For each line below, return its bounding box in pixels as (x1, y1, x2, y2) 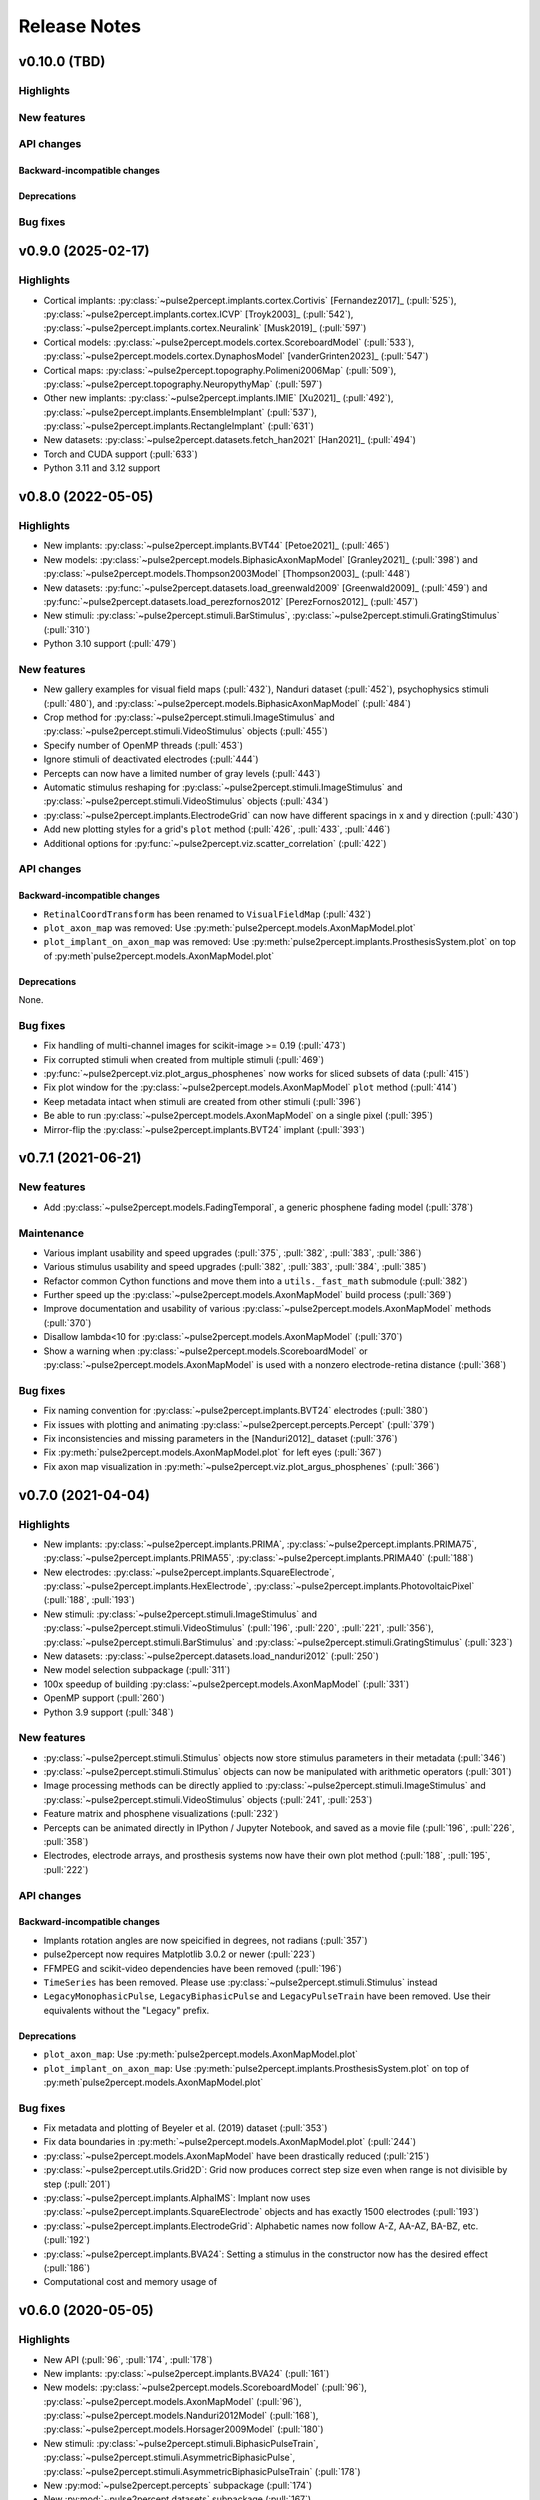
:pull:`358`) (43, 1836, 89, 1848)
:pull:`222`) (43, 1863, 89, 1875)
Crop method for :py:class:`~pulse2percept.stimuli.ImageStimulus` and (43, 711, 335, 724)
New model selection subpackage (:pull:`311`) (43, 1664, 231, 1676)
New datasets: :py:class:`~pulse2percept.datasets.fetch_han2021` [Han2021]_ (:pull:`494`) (43, 434, 417, 446)
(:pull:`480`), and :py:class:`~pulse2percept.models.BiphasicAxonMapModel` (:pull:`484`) (43, 697, 412, 709)
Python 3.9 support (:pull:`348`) (43, 1706, 174, 1718)
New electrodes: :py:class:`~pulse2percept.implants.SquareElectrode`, (43, 1566, 335, 1578)
